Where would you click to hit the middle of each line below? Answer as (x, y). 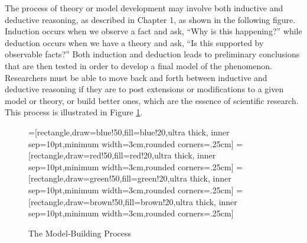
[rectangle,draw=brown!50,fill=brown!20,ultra (111, 201)
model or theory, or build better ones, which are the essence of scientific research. (152, 100)
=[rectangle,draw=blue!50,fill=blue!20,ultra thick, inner (129, 132)
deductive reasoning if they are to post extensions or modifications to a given (144, 89)
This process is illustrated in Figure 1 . (74, 112)
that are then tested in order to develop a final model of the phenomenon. (138, 65)
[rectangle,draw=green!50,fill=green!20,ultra (108, 178)
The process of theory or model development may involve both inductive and (144, 8)
